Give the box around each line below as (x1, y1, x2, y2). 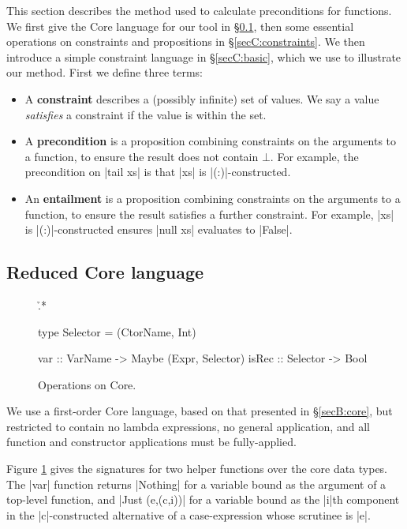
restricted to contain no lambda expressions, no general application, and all (6, 418, 370, 434)
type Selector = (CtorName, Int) (38, 323, 196, 340)
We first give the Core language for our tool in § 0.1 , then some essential (6, 17, 354, 34)
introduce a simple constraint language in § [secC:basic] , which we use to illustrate (6, 48, 401, 65)
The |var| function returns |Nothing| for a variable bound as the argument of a (6, 475, 386, 492)
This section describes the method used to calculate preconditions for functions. (6, 2, 392, 18)
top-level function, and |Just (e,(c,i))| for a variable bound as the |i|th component (6, 491, 400, 508)
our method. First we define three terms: (6, 64, 203, 81)
